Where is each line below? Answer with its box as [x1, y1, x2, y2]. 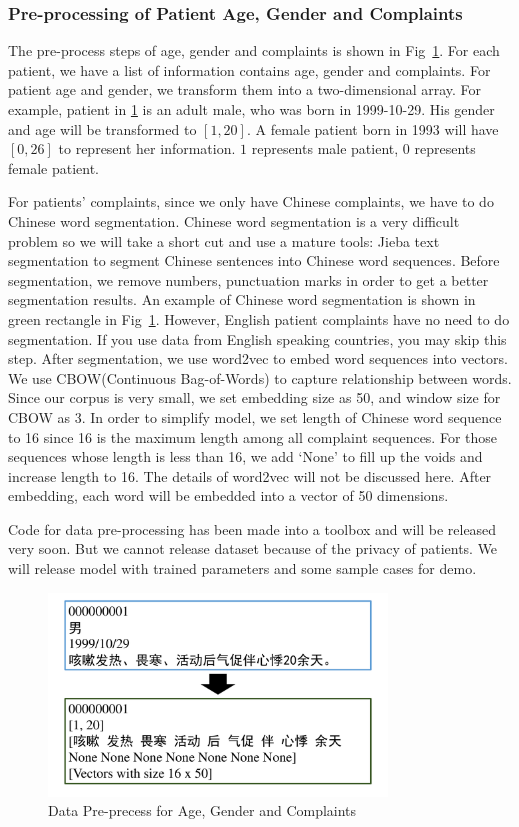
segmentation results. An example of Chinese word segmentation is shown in [8, 289, 476, 310]
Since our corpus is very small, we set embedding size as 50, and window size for [8, 387, 501, 408]
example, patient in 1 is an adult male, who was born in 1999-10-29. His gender [8, 99, 495, 119]
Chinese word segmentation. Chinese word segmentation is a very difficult [8, 210, 460, 231]
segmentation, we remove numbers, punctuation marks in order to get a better [8, 269, 489, 290]
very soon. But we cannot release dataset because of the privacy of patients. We [8, 538, 498, 559]
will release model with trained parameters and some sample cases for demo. [8, 558, 477, 579]
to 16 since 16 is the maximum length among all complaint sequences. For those [8, 426, 498, 447]
